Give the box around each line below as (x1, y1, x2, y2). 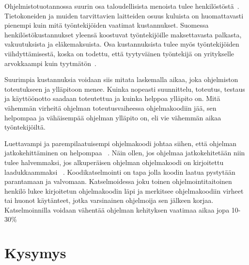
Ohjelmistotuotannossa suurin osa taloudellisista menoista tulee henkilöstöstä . (4, 1, 239, 11)
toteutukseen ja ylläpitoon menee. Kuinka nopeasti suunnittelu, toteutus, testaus (4, 83, 245, 94)
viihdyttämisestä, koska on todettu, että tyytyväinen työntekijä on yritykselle (4, 48, 234, 58)
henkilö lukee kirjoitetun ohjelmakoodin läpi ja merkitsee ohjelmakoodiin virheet (4, 185, 244, 196)
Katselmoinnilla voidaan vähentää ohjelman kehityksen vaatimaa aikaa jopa (4, 204, 230, 215)
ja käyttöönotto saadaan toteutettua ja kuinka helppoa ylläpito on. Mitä (4, 93, 220, 103)
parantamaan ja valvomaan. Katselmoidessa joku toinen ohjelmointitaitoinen (4, 176, 232, 186)
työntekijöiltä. (4, 122, 46, 132)
